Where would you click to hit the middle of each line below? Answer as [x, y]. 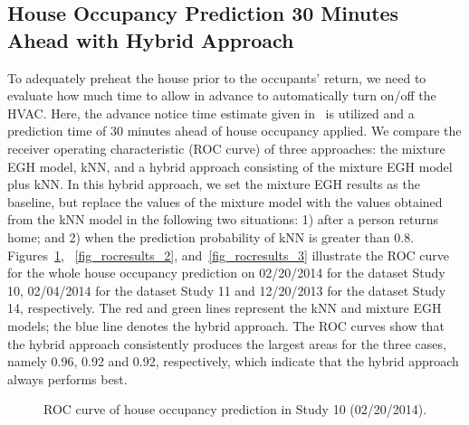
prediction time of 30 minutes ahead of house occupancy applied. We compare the [234, 131]
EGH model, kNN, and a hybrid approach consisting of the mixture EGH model [230, 166]
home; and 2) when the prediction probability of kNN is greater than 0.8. [211, 236]
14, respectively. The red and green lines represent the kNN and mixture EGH [225, 308]
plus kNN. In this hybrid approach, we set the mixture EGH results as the [214, 184]
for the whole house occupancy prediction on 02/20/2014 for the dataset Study [226, 273]
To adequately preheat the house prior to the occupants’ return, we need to [217, 77]
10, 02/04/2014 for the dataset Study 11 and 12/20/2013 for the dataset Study [227, 290]
